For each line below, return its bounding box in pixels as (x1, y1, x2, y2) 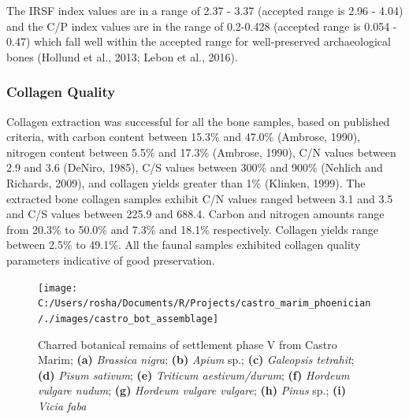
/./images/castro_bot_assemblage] (38, 313, 219, 324)
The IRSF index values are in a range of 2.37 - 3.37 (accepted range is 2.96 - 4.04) (6, 2, 403, 18)
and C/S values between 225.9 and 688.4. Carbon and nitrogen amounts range (6, 206, 385, 222)
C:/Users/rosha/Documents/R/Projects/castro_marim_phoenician (38, 298, 371, 310)
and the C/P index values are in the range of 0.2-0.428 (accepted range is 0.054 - (6, 17, 397, 34)
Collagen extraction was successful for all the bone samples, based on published (6, 113, 390, 129)
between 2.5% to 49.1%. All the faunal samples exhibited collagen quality (6, 236, 361, 253)
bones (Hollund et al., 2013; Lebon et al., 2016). (6, 48, 238, 65)
